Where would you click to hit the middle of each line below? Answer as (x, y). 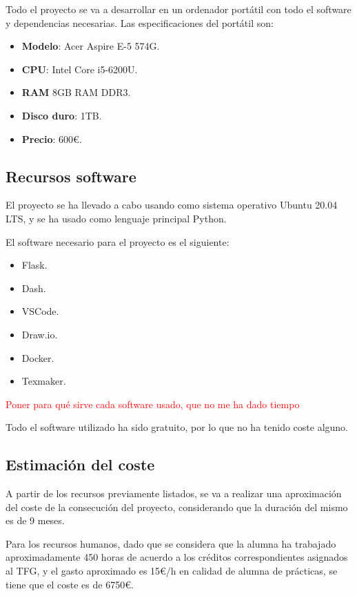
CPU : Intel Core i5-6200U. (80, 69)
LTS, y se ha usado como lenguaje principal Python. (116, 218)
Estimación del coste (80, 464)
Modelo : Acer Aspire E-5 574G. (91, 46)
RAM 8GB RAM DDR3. (76, 92)
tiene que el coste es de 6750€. (70, 584)
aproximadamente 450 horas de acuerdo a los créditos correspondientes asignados (177, 557)
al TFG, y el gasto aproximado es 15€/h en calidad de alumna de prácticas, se (172, 571)
